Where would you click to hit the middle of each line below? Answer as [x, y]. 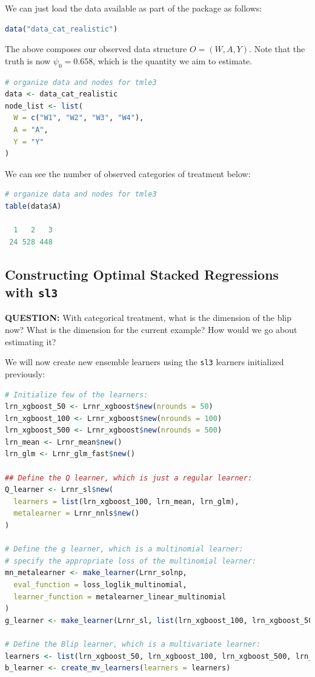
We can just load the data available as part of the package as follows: [134, 8]
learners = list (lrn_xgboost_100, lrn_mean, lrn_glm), [126, 501]
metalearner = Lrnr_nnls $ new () [76, 514]
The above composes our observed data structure [96, 49]
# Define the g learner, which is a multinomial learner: [124, 549]
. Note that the [277, 49]
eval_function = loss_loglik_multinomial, [100, 585]
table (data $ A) [33, 206]
